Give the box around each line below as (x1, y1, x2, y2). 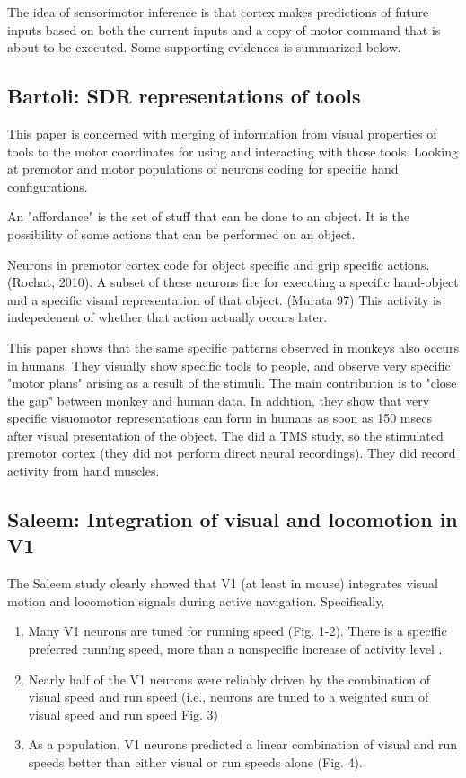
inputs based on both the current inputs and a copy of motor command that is (7, 20, 441, 39)
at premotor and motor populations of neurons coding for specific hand (7, 159, 399, 178)
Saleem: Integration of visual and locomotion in (7, 505, 458, 533)
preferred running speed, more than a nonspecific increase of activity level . (28, 639, 443, 658)
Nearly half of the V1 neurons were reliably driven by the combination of (28, 669, 430, 688)
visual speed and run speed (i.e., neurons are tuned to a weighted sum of (28, 687, 429, 706)
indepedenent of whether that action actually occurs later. (7, 308, 328, 326)
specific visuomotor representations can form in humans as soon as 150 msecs (7, 408, 432, 427)
